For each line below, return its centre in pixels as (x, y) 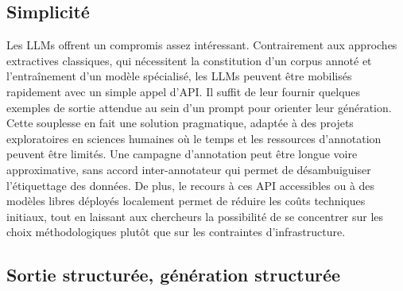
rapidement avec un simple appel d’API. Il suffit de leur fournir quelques (184, 91)
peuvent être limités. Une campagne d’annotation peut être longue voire (182, 154)
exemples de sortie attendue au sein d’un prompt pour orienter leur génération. (199, 107)
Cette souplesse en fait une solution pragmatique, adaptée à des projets (180, 123)
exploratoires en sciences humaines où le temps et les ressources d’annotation (194, 138)
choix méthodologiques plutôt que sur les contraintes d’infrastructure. (176, 232)
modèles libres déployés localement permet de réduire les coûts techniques (186, 201)
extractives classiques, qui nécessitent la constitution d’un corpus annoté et (189, 60)
